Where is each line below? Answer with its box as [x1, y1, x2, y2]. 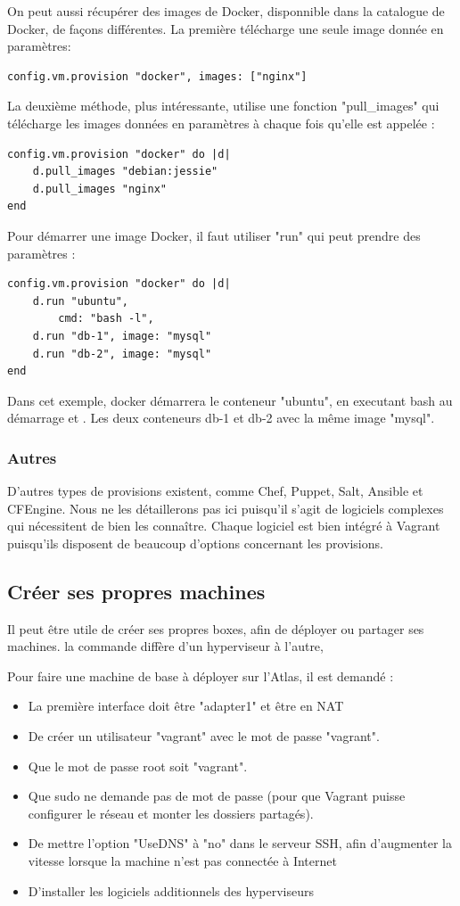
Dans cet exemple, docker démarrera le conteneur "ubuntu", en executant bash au [7, 391, 453, 409]
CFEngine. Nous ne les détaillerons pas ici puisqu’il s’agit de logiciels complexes [7, 498, 444, 517]
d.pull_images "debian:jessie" [32, 165, 218, 178]
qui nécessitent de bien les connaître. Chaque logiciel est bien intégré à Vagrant [7, 516, 440, 535]
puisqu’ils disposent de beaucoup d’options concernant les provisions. [7, 533, 383, 552]
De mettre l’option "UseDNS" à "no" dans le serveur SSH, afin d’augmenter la [28, 834, 452, 852]
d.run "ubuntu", [32, 294, 129, 308]
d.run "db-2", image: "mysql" [32, 347, 212, 360]
